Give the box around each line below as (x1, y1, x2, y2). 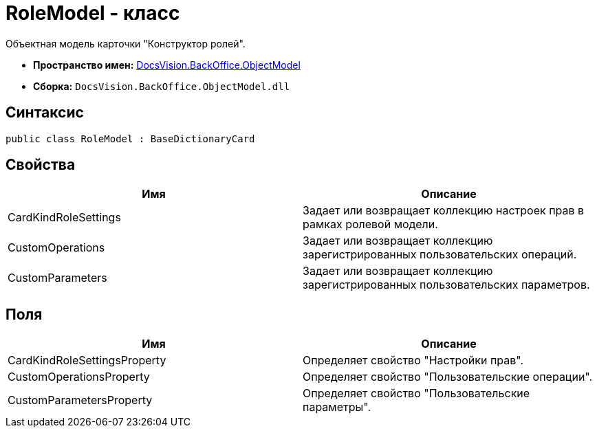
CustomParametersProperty (8, 393, 153, 408)
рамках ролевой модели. (303, 217, 438, 232)
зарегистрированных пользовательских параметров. (303, 278, 590, 292)
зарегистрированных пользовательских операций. (303, 247, 577, 262)
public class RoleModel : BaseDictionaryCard (6, 133, 255, 144)
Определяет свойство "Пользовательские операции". (303, 370, 593, 384)
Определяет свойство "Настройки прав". (303, 353, 524, 368)
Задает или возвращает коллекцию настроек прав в (303, 203, 585, 218)
